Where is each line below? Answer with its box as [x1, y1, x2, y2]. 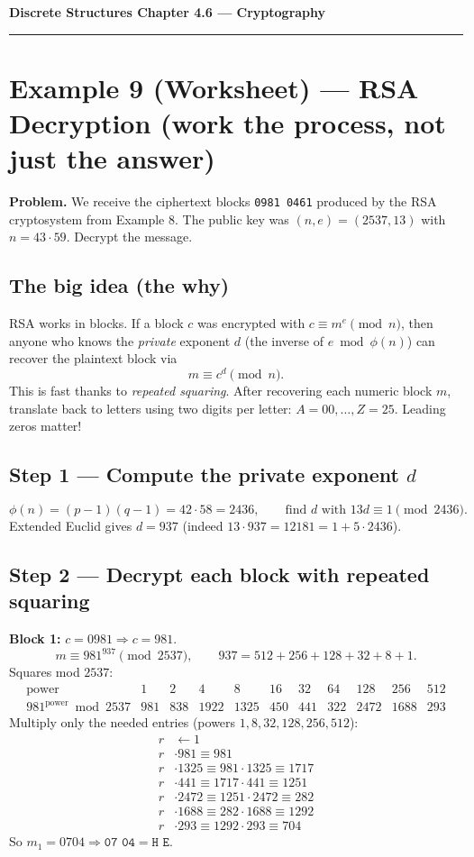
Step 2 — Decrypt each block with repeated [9, 560, 430, 588]
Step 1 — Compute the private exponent [9, 460, 399, 488]
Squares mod [9, 662, 80, 681]
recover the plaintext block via [9, 349, 178, 368]
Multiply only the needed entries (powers [9, 713, 236, 732]
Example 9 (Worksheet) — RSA [9, 68, 419, 105]
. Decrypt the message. [66, 227, 193, 246]
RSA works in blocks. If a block [9, 314, 184, 333]
